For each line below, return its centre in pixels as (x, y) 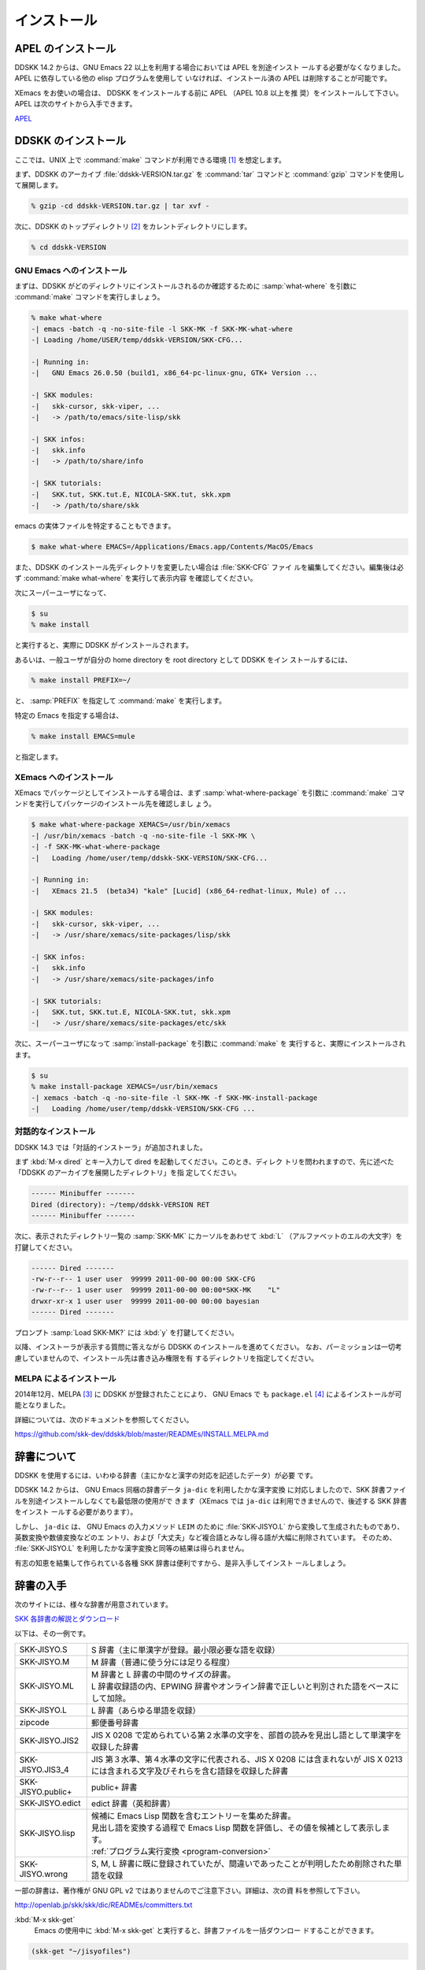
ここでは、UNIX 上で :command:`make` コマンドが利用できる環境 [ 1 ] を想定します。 (150, 160)
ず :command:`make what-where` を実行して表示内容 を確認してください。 (136, 578)
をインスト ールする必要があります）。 (76, 1512)
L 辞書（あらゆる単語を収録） (146, 1710)
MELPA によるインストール (66, 1378)
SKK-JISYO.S (43, 1649)
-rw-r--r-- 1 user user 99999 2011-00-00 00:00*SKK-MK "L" (156, 1290)
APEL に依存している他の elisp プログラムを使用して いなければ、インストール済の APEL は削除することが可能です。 (203, 78)
